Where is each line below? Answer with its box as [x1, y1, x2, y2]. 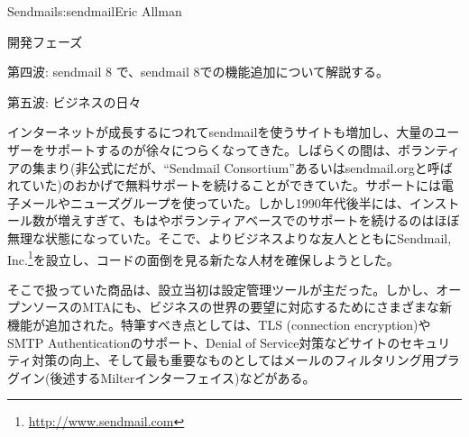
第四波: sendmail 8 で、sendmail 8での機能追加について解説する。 [7, 62, 390, 81]
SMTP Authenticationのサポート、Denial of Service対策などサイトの [7, 332, 400, 351]
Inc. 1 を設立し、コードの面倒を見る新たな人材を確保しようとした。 [7, 247, 400, 269]
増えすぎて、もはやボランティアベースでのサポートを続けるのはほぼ [57, 211, 460, 230]
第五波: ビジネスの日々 [7, 92, 142, 111]
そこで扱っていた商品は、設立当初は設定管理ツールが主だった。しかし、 [7, 279, 437, 298]
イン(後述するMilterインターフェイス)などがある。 [19, 368, 316, 387]
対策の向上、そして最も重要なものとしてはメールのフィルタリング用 [32, 351, 435, 369]
